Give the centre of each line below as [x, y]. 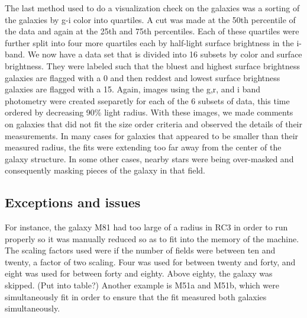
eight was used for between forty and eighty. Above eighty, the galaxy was [139, 273]
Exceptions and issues [73, 202]
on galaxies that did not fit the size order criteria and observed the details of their [153, 123]
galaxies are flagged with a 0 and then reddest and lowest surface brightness [143, 77]
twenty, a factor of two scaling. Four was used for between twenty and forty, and [150, 261]
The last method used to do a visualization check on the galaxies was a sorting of [152, 8]
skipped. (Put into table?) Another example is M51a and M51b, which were [142, 285]
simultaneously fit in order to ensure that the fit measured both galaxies [136, 296]
